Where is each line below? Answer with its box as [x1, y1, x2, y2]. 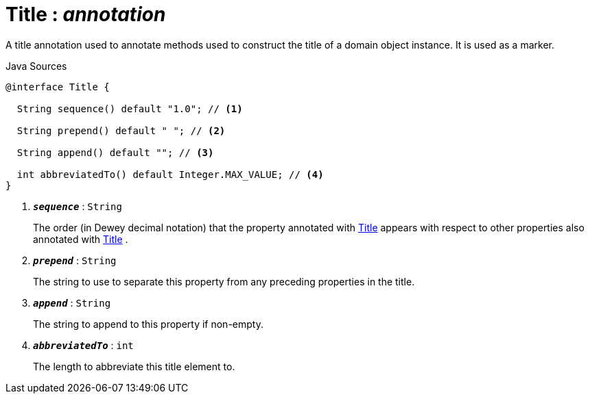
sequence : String [33, 200, 122, 212]
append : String [33, 296, 111, 309]
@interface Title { [5, 81, 110, 92]
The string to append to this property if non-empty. [33, 318, 263, 330]
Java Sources [5, 60, 67, 72]
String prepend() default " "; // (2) [16, 125, 226, 136]
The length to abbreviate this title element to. [33, 360, 235, 372]
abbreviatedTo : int [33, 339, 134, 351]
